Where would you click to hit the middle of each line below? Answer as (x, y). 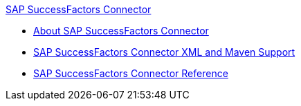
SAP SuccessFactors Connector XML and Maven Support (164, 52)
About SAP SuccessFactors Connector (121, 31)
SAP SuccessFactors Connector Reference (131, 73)
